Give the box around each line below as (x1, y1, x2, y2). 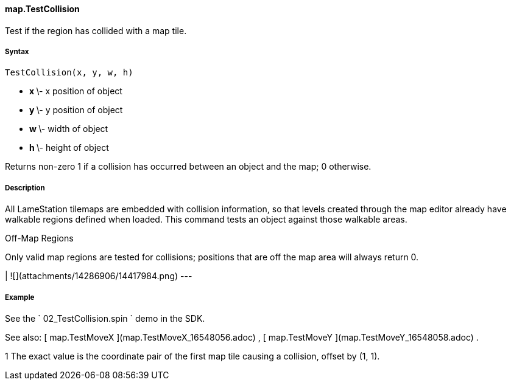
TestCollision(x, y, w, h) (5, 68, 133, 78)
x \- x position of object (29, 86, 122, 97)
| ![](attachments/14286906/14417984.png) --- (5, 271, 192, 282)
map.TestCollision (5, 4, 80, 14)
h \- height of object (29, 142, 109, 153)
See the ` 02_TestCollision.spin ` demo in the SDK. (5, 313, 205, 324)
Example (5, 293, 35, 302)
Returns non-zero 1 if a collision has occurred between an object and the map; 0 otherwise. (5, 161, 372, 172)
